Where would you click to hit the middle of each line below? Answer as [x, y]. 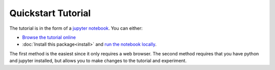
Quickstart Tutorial [50, 13]
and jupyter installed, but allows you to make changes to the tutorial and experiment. [98, 61]
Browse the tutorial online [49, 37]
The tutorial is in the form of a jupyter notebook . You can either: [76, 28]
